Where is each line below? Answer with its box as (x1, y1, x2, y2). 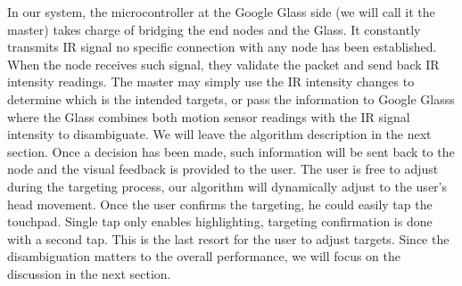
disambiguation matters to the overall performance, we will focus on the (7, 247, 400, 266)
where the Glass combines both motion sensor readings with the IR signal (7, 107, 410, 126)
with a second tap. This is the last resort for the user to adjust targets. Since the (7, 229, 450, 248)
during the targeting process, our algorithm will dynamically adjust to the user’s (7, 176, 447, 195)
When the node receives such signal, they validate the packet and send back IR (7, 54, 440, 73)
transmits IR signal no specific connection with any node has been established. (7, 37, 437, 56)
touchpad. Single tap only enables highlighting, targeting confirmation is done (7, 212, 433, 231)
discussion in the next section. (7, 264, 171, 282)
